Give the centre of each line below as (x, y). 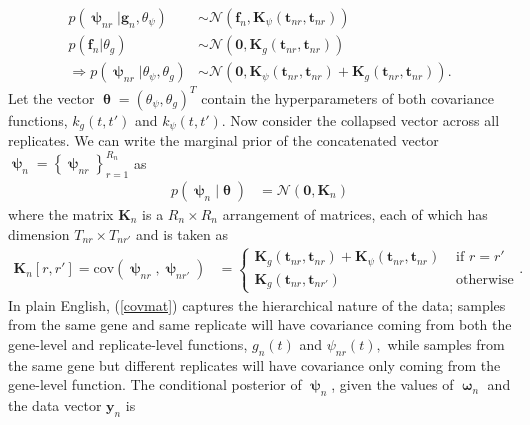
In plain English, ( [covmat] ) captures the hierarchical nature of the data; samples (257, 304)
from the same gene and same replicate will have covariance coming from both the (260, 324)
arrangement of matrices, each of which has (355, 213)
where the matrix (61, 213)
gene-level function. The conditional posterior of (155, 384)
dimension (39, 233)
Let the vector (51, 97)
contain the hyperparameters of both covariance (347, 97)
